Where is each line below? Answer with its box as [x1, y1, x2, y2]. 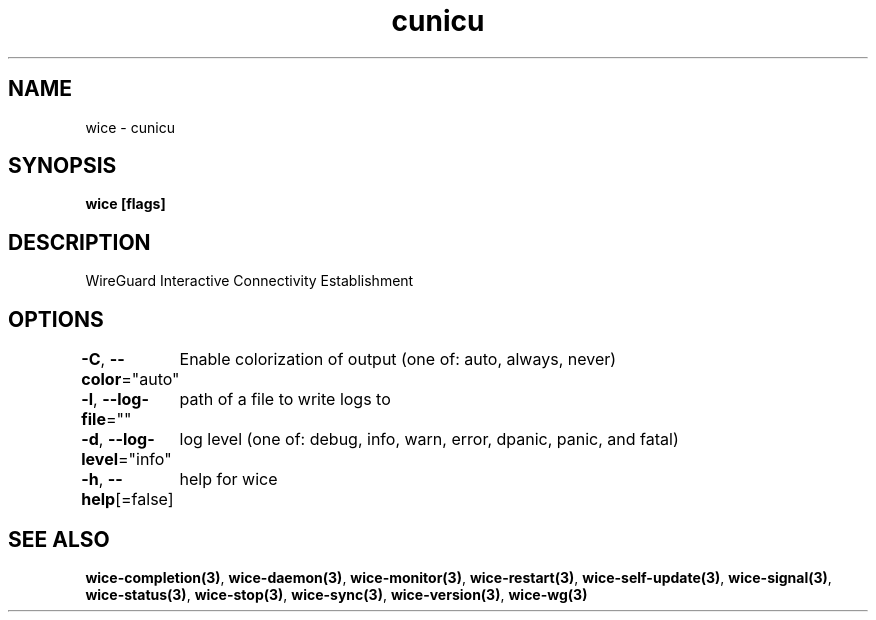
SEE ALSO [8, 526, 110, 552]
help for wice [179, 469, 278, 490]
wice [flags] [85, 195, 166, 213]
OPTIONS [8, 306, 104, 332]
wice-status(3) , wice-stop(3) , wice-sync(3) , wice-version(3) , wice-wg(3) [85, 585, 588, 603]
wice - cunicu [85, 118, 175, 136]
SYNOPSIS [8, 153, 117, 179]
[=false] [115, 489, 174, 510]
